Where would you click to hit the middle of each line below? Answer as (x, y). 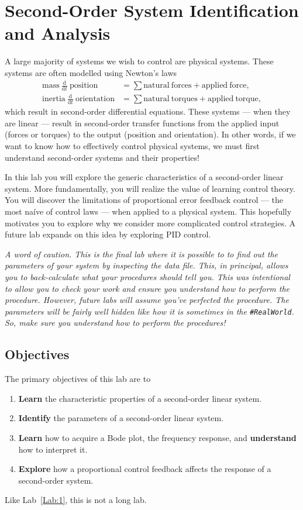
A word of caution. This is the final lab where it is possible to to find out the (141, 254)
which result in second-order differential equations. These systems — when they (148, 111)
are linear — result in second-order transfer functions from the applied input (142, 123)
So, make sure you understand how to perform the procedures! (115, 323)
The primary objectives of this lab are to (78, 379)
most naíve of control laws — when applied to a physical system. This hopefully (148, 211)
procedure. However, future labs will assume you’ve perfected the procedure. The (147, 300)
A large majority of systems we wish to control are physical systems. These (139, 61)
